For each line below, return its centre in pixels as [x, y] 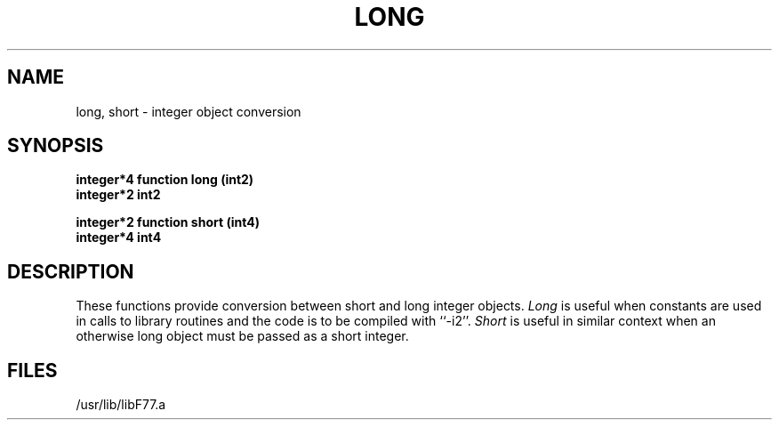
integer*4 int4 [119, 238]
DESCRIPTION [71, 271]
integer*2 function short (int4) [168, 222]
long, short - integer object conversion [189, 111]
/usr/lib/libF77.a [121, 405]
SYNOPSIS [56, 146]
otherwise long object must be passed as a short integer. [242, 336]
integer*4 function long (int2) [165, 180]
